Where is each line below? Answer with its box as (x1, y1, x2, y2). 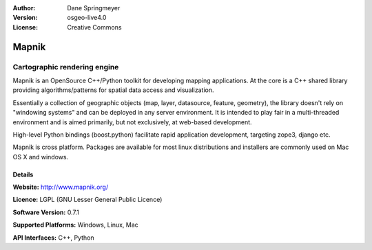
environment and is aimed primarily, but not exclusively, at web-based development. (12, 117, 252, 126)
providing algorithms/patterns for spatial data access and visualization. (12, 86, 214, 94)
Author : (12, 4, 36, 12)
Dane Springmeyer (67, 4, 121, 12)
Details (12, 170, 34, 179)
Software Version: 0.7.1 (12, 208, 79, 216)
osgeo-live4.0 (67, 14, 107, 22)
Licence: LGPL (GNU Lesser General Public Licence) (12, 196, 163, 204)
